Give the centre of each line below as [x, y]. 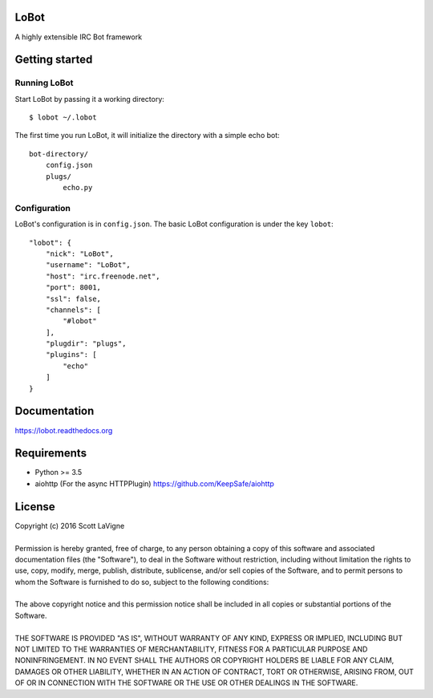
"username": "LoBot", [88, 265]
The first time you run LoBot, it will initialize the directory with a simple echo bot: [147, 136]
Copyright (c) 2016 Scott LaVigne [70, 526]
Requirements [51, 453]
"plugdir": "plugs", [86, 344]
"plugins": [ [71, 355]
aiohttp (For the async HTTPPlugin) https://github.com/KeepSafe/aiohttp [154, 483]
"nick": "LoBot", [79, 254]
